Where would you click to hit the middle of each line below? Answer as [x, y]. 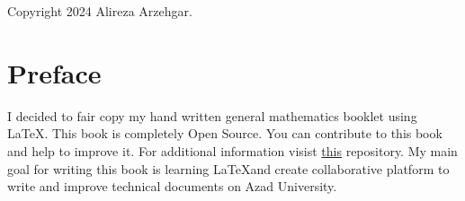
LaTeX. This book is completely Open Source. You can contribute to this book [225, 133]
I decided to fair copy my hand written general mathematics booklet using [212, 115]
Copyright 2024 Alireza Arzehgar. [100, 11]
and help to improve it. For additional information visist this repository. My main [232, 150]
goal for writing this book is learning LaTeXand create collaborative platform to [228, 168]
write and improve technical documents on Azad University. [172, 186]
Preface [54, 72]
